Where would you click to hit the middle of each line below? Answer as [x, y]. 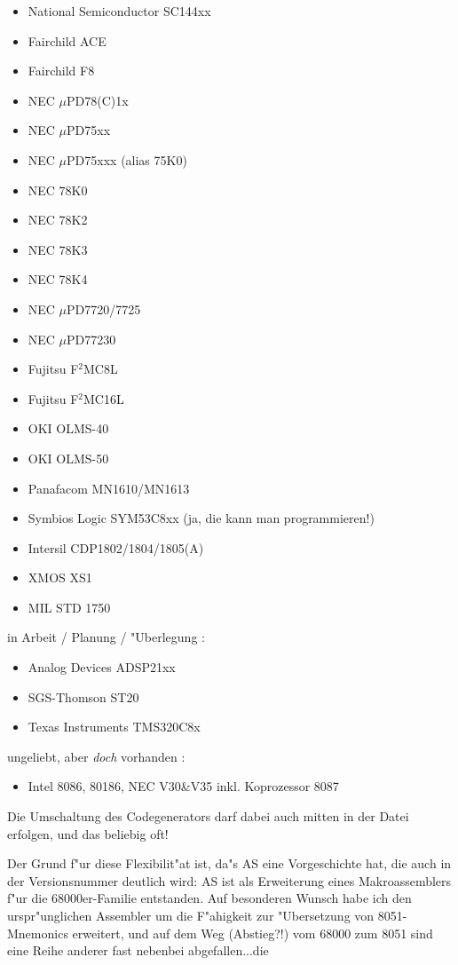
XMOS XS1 [60, 577]
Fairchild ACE [67, 40]
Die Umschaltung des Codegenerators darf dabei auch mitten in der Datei [208, 816]
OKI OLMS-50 [68, 458]
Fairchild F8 [61, 71]
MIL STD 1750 [69, 607]
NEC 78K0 [58, 190]
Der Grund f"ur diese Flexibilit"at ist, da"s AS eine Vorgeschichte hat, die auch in [229, 863]
